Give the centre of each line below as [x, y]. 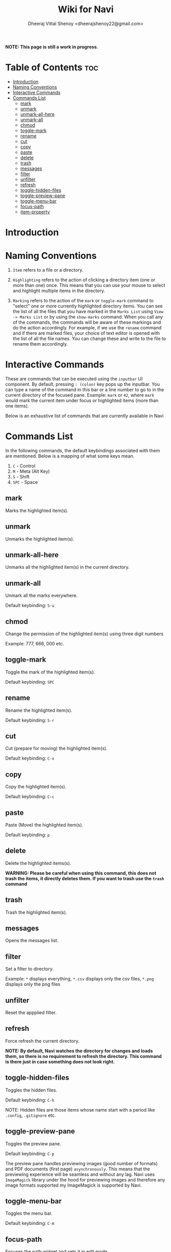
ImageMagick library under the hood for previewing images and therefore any [85, 1179]
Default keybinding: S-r [30, 720]
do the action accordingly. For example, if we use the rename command [87, 328]
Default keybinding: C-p [30, 1153]
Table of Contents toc [52, 68]
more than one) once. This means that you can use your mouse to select [89, 285]
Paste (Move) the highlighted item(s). [44, 825]
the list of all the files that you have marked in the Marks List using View [88, 311]
